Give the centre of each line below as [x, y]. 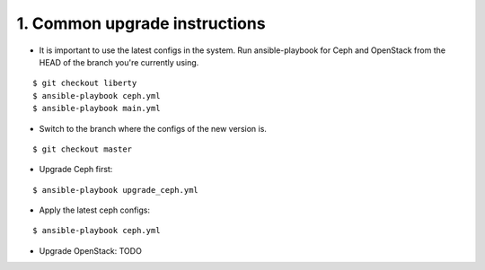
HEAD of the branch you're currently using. [119, 62]
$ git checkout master [83, 149]
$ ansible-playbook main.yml [97, 109]
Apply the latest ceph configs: [94, 210]
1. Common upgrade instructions [141, 23]
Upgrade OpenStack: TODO [91, 250]
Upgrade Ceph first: [76, 170]
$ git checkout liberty [85, 83]
